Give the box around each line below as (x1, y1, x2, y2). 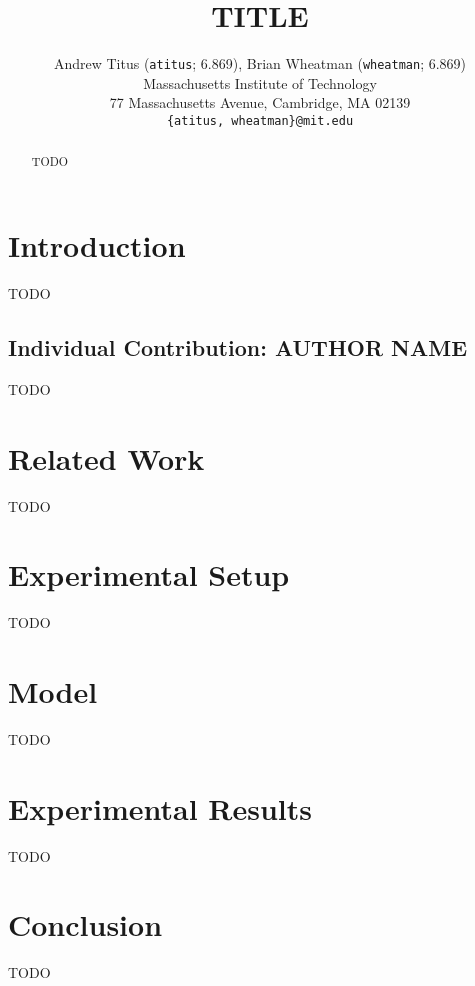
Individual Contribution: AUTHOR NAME (8, 332, 468, 362)
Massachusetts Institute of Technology (143, 72, 377, 93)
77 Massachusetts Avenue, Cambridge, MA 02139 (109, 92, 411, 113)
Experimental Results (8, 787, 312, 828)
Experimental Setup (8, 554, 290, 595)
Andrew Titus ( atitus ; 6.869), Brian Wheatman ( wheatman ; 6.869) (53, 53, 467, 74)
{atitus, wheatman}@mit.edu (166, 113, 354, 128)
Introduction (8, 225, 186, 266)
